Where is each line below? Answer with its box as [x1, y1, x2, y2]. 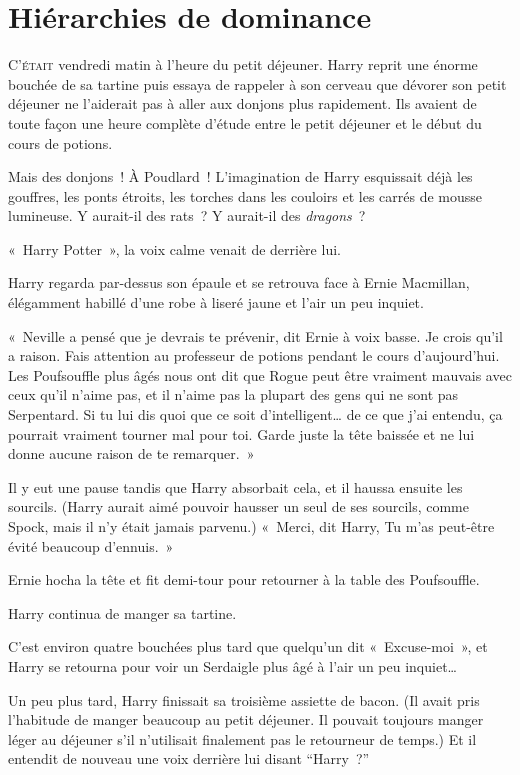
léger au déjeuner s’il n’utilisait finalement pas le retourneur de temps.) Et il [8, 728, 477, 749]
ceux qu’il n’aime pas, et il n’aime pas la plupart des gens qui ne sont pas [8, 384, 459, 405]
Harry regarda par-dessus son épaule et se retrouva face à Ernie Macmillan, [8, 272, 470, 293]
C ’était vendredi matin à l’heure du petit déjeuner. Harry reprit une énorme [8, 54, 478, 75]
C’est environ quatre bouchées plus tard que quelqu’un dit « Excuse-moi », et [8, 636, 488, 657]
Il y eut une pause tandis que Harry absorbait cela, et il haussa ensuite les [8, 476, 463, 497]
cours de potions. [8, 132, 113, 153]
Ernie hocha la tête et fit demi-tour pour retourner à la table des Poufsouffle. [8, 569, 480, 590]
